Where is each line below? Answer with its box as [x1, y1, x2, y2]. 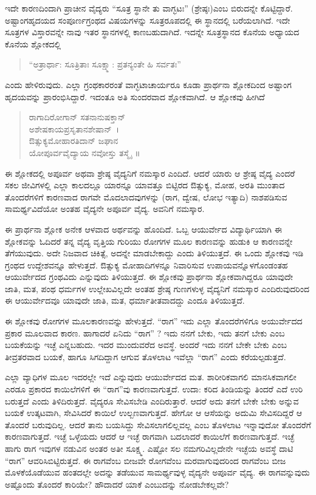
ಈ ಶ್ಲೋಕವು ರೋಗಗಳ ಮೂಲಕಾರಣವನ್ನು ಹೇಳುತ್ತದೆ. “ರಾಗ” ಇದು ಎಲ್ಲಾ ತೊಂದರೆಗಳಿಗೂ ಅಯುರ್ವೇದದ [5, 315, 303, 327]
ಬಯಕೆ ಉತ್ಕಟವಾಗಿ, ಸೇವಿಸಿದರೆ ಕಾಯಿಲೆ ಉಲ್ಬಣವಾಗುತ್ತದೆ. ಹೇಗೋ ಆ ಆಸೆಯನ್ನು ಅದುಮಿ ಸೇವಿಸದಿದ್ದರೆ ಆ [5, 406, 303, 419]
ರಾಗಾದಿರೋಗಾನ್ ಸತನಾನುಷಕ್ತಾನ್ [29, 111, 126, 123]
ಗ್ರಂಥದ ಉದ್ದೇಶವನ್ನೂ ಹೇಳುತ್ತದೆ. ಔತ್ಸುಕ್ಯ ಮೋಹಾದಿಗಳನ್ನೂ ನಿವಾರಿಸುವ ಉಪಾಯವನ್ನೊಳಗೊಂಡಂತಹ [5, 258, 288, 271]
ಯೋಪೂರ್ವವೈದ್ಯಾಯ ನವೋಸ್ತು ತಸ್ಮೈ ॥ [29, 146, 140, 159]
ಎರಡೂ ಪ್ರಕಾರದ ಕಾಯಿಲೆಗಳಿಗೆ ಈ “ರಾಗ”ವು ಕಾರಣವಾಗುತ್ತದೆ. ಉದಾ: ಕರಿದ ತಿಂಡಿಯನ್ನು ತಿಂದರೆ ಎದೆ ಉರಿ [5, 383, 303, 395]
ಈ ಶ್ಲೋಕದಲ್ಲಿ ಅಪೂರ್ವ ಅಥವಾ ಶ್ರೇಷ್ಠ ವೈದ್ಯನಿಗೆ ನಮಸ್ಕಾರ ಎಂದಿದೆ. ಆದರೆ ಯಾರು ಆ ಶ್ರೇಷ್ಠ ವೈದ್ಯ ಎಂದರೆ [5, 166, 295, 179]
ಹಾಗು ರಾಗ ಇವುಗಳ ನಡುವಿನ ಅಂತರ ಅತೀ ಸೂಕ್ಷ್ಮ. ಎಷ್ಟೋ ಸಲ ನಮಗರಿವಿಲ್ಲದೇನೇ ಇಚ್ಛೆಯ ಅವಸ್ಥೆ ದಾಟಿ [5, 442, 294, 454]
